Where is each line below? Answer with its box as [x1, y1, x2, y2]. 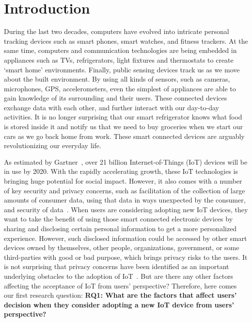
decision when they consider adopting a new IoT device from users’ [4, 299, 234, 309]
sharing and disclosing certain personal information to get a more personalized [4, 223, 237, 233]
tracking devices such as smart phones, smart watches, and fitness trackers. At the [4, 35, 248, 46]
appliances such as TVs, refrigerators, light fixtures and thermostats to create [4, 54, 234, 65]
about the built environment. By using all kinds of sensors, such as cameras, [4, 74, 230, 84]
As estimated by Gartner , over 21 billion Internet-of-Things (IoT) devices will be [4, 156, 248, 167]
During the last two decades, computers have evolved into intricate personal [4, 26, 229, 36]
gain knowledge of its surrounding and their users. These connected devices [4, 93, 227, 103]
